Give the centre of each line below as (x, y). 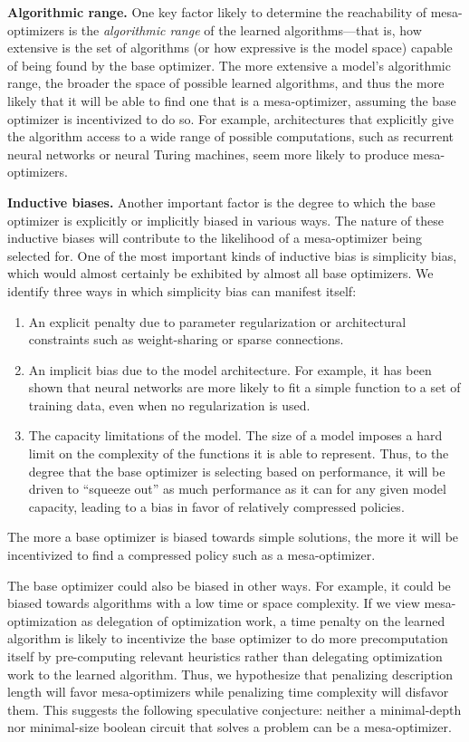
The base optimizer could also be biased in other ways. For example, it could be (229, 585)
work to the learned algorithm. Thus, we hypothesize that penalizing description (230, 674)
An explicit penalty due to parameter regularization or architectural (217, 321)
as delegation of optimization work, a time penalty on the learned (263, 620)
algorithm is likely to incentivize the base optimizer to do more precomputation (228, 638)
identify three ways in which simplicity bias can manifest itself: (182, 290)
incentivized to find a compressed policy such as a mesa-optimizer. (191, 555)
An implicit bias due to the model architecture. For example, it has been (230, 369)
